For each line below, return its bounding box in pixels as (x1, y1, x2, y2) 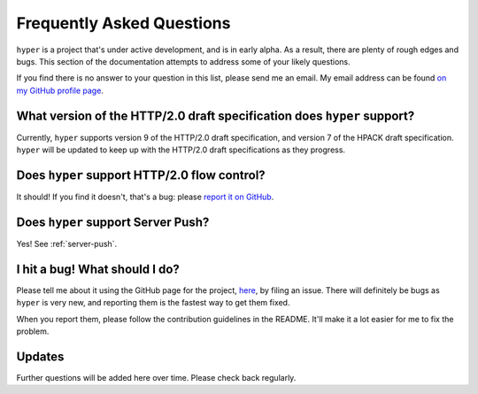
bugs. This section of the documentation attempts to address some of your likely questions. (16, 56, 351, 66)
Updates (16, 349, 65, 364)
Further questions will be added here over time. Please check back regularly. (16, 372, 297, 382)
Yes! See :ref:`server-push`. (16, 238, 118, 249)
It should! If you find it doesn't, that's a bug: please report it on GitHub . (16, 191, 274, 202)
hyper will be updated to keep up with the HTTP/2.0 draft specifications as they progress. (16, 144, 345, 155)
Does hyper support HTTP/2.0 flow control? (16, 167, 266, 182)
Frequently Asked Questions (16, 13, 231, 33)
